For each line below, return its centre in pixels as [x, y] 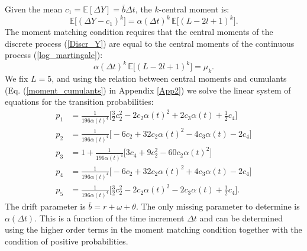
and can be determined [241, 218]
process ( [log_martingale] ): [54, 55]
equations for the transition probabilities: [79, 102]
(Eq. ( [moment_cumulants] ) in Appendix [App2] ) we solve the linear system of [148, 90]
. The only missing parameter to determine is [218, 206]
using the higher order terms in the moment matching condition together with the [153, 229]
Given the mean [34, 9]
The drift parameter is [45, 206]
